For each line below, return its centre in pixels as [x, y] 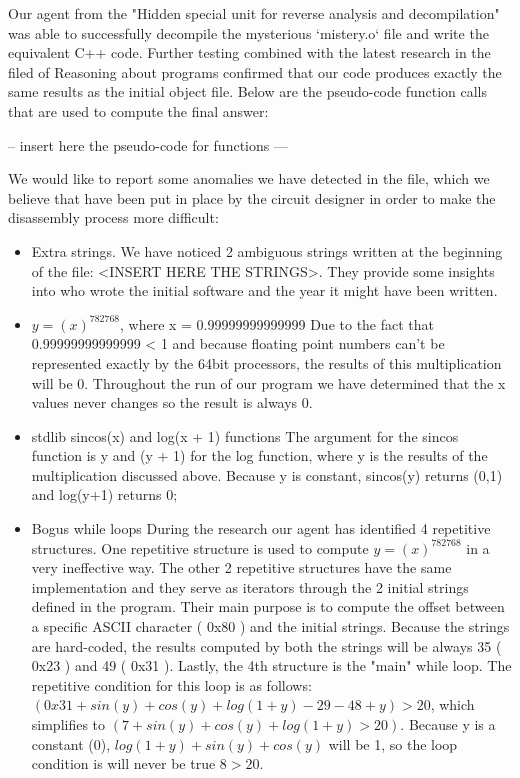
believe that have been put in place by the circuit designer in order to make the [252, 197]
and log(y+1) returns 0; [104, 494]
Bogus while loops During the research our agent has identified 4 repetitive [261, 528]
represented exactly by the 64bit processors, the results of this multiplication [266, 362]
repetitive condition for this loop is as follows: [171, 684]
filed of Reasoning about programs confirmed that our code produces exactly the [255, 71]
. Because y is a [448, 724]
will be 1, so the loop [393, 743]
